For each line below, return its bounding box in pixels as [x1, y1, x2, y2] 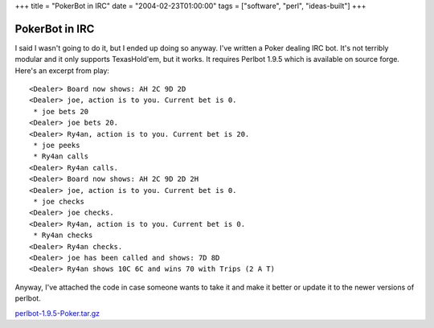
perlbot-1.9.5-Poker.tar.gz [14, 308, 100, 318]
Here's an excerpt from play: [14, 65, 110, 76]
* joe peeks [33, 141, 80, 150]
